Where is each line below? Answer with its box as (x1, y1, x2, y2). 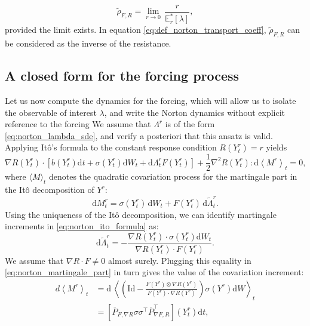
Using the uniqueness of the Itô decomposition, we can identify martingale (5, 208, 277, 220)
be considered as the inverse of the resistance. (5, 37, 171, 50)
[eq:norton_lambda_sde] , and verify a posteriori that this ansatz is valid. (5, 129, 273, 142)
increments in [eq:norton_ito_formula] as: (5, 220, 159, 232)
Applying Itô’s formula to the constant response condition (5, 141, 217, 153)
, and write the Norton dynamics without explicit (104, 106, 286, 118)
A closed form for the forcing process (5, 66, 240, 85)
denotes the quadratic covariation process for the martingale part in (48, 170, 297, 183)
